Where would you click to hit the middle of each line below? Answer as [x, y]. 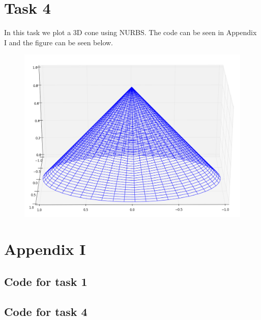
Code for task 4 [46, 311]
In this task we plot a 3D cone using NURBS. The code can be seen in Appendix [130, 32]
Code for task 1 [46, 281]
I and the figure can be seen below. [59, 42]
